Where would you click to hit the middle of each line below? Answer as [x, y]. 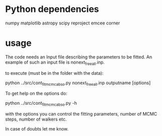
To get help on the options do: [36, 94]
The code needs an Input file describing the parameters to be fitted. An [79, 57]
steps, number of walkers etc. [36, 119]
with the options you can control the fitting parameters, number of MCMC [81, 114]
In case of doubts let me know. [37, 129]
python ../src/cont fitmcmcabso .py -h [41, 104]
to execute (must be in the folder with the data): [54, 73]
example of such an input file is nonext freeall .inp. [55, 63]
